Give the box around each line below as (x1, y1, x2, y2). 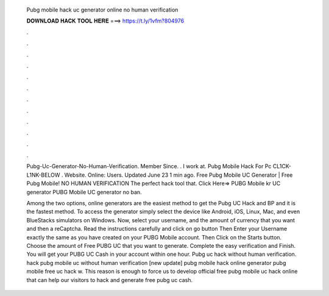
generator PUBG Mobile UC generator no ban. (26, 188, 143, 196)
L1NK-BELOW (26, 171, 60, 178)
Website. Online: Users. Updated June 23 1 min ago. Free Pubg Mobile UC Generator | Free (64, 171, 293, 178)
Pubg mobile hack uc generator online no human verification (26, 6, 179, 13)
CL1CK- (272, 163, 292, 170)
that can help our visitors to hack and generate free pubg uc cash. (26, 276, 193, 283)
